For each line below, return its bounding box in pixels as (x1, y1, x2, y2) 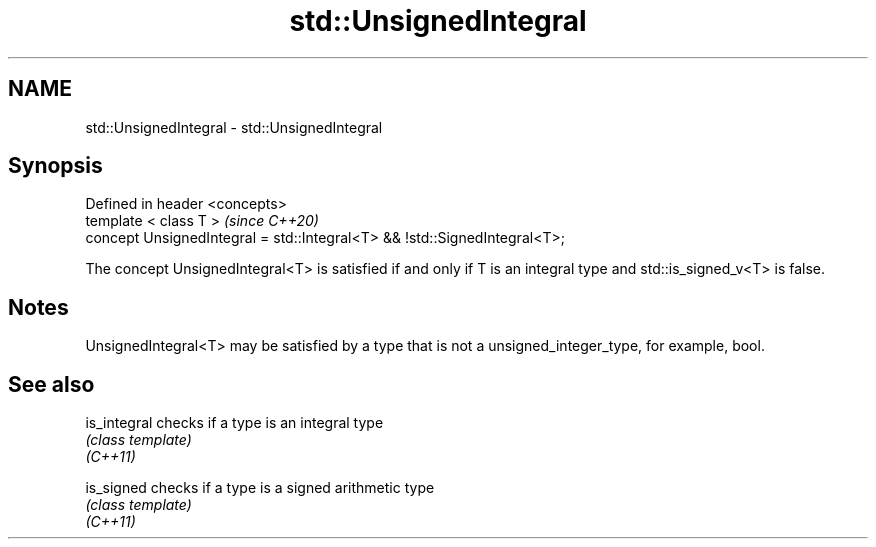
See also (8, 371, 95, 397)
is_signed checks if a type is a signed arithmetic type (85, 479, 435, 497)
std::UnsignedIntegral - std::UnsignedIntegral (85, 118, 383, 136)
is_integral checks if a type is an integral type (85, 414, 384, 432)
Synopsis (8, 153, 103, 179)
